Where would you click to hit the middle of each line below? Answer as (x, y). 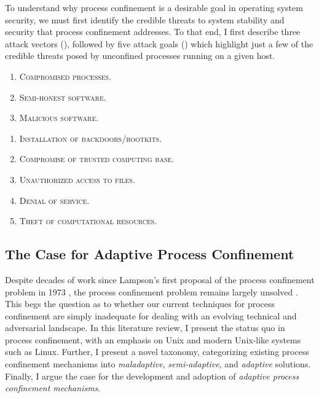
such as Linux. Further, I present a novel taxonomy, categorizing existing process (157, 352)
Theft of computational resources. (88, 221)
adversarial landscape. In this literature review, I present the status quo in (145, 328)
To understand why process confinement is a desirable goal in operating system (154, 7)
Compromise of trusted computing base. (97, 159)
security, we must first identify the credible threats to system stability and (145, 19)
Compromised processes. (65, 76)
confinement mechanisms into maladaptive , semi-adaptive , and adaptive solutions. (158, 364)
